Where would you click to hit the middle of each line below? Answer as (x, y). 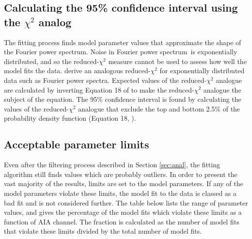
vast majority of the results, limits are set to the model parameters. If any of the (124, 183)
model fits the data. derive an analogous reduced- (77, 71)
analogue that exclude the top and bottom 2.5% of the (159, 108)
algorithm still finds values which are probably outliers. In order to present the (121, 174)
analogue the (222, 89)
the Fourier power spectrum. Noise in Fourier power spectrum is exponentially (121, 52)
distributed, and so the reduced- (52, 61)
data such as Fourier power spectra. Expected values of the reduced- (105, 80)
